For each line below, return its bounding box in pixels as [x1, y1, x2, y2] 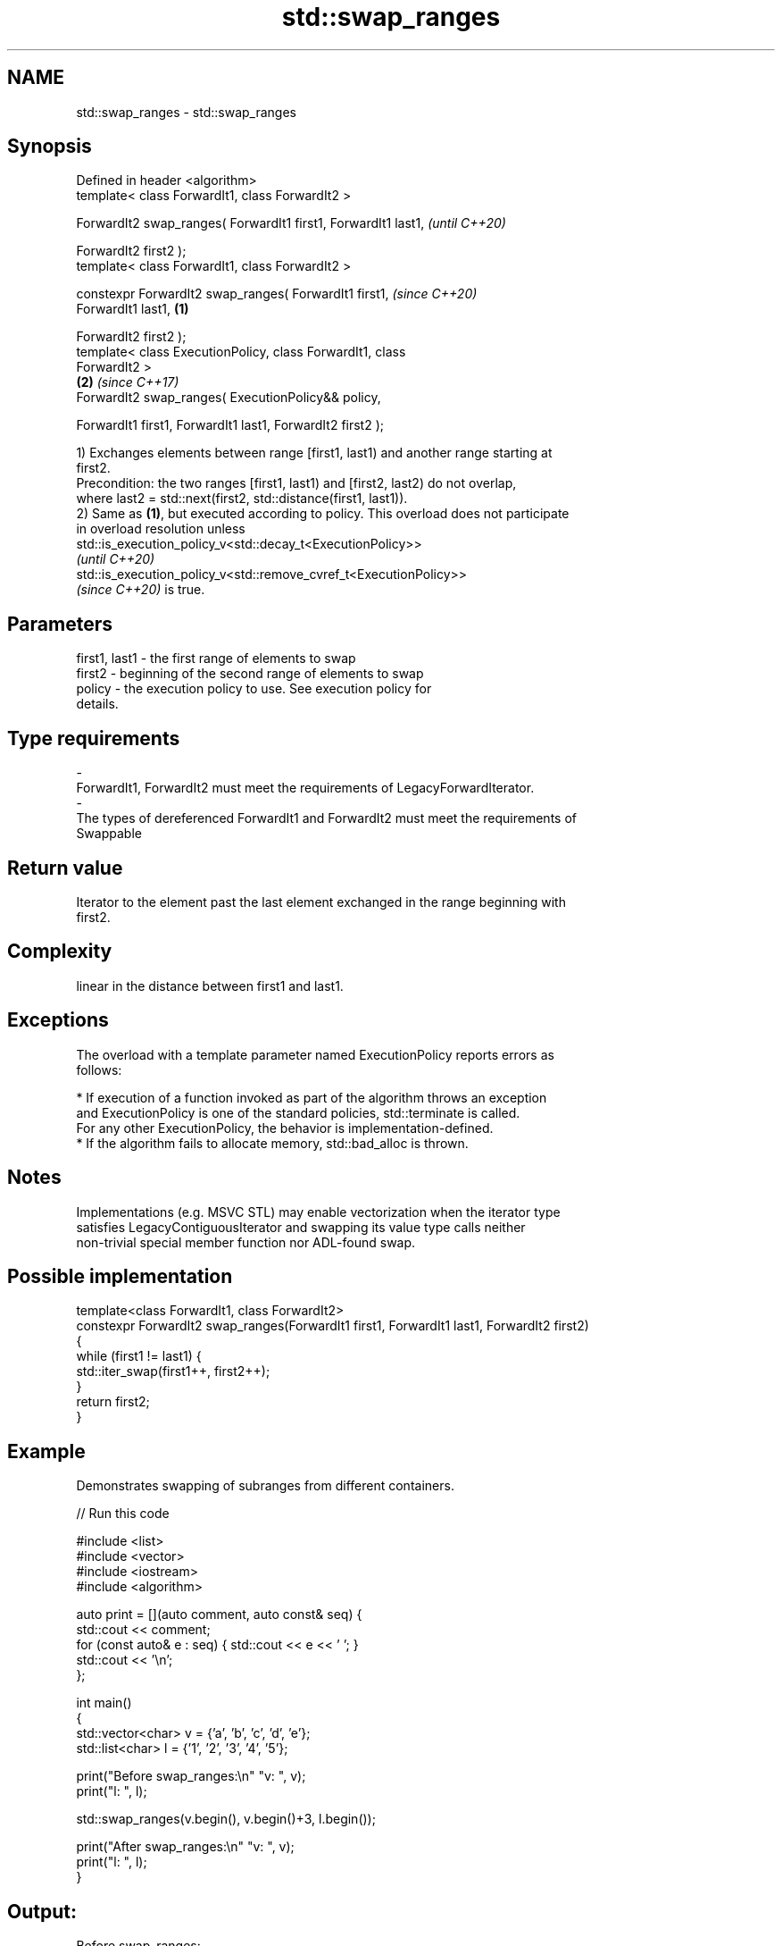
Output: [7, 1900, 77, 1923]
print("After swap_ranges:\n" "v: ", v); [76, 1839, 295, 1855]
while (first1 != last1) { [76, 1348, 202, 1364]
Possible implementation [7, 1264, 233, 1288]
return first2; [76, 1394, 150, 1410]
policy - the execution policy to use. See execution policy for [76, 681, 432, 697]
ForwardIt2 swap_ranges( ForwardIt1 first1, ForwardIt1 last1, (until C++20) [76, 215, 506, 231]
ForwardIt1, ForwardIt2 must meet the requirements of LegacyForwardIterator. [76, 780, 535, 796]
